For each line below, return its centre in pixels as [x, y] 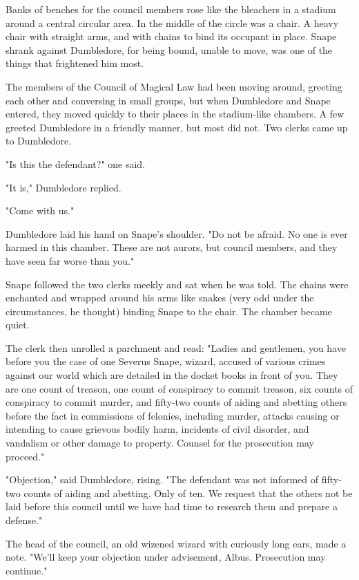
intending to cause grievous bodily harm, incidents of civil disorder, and [157, 429]
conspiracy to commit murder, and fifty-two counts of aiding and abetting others [176, 402]
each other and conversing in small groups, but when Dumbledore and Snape [168, 100]
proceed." [25, 456]
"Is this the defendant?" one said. [76, 163]
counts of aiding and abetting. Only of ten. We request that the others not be [188, 493]
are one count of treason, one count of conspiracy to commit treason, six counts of [179, 388]
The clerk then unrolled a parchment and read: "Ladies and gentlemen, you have [176, 347]
